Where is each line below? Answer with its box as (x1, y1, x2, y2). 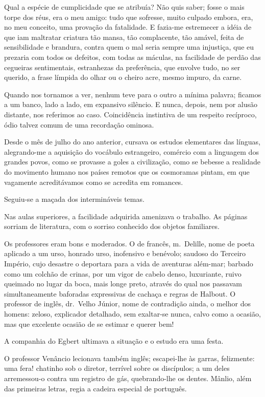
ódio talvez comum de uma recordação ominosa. (4, 119, 154, 130)
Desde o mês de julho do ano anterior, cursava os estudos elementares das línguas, (4, 136, 260, 147)
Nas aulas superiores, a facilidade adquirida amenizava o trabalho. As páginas (4, 211, 248, 221)
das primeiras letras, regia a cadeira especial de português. (4, 383, 187, 393)
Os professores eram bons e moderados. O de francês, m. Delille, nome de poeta (4, 238, 255, 248)
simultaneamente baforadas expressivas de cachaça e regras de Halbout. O (4, 288, 236, 299)
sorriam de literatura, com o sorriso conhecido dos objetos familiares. (4, 221, 220, 232)
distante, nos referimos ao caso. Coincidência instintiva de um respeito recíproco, (4, 109, 257, 119)
